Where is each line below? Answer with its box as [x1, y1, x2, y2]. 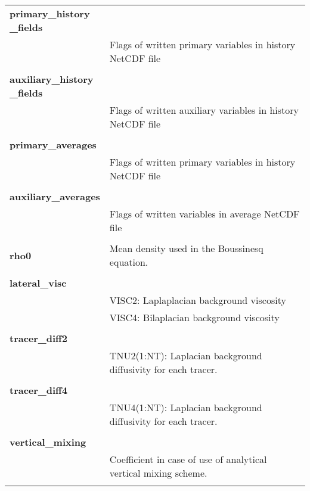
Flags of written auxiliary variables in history [109, 103, 299, 117]
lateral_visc [10, 276, 67, 290]
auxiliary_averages [10, 189, 100, 203]
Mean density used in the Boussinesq [109, 241, 263, 255]
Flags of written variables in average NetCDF [109, 207, 300, 220]
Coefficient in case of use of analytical [109, 452, 267, 466]
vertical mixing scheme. [109, 466, 207, 480]
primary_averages [10, 138, 97, 151]
